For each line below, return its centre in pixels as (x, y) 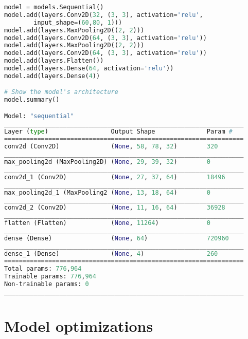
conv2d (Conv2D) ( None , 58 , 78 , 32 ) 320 (111, 147)
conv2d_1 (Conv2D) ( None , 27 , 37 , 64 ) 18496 (115, 177)
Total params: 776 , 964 (43, 269)
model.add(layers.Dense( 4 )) (52, 76)
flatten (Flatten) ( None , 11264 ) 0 (107, 223)
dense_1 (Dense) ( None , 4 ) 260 (111, 253)
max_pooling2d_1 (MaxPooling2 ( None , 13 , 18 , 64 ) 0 (107, 192)
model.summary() (32, 100)
